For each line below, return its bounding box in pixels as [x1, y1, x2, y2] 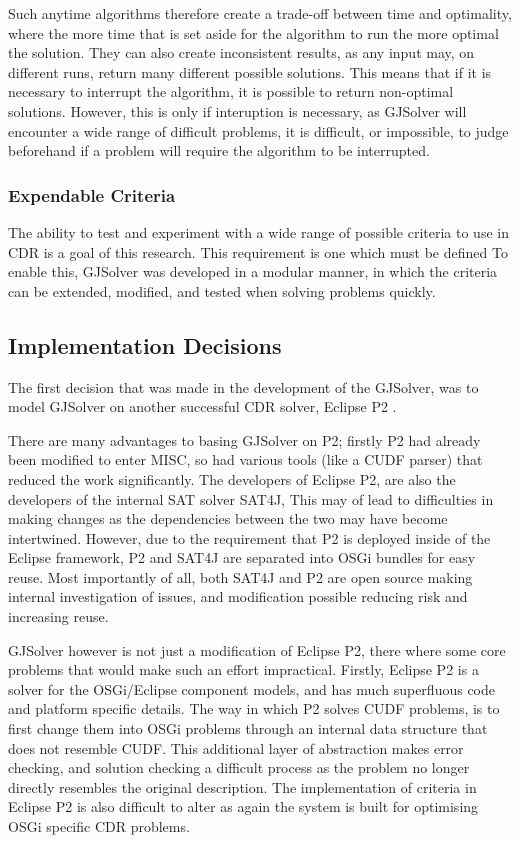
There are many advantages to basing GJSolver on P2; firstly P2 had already [8, 429, 481, 450]
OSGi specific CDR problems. [8, 816, 190, 837]
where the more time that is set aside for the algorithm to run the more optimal [8, 22, 499, 43]
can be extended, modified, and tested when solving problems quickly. [8, 280, 436, 301]
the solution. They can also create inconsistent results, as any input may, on [8, 42, 475, 63]
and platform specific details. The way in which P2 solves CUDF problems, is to [8, 698, 500, 719]
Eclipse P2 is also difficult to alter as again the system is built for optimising [8, 796, 479, 817]
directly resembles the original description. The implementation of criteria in [8, 776, 477, 797]
